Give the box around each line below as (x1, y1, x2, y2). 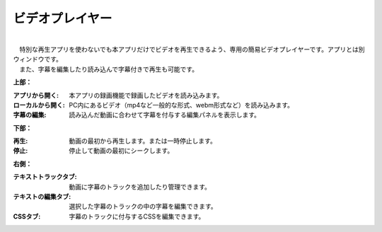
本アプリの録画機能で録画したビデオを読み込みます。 (69, 91, 224, 99)
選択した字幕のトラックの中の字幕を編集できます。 (69, 202, 217, 211)
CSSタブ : (13, 212, 41, 221)
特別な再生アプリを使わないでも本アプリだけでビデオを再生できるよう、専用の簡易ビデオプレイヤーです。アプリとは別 (18, 45, 365, 53)
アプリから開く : (13, 91, 59, 99)
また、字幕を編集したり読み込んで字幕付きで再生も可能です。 (18, 64, 198, 74)
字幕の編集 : (13, 110, 47, 120)
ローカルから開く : (13, 100, 65, 109)
